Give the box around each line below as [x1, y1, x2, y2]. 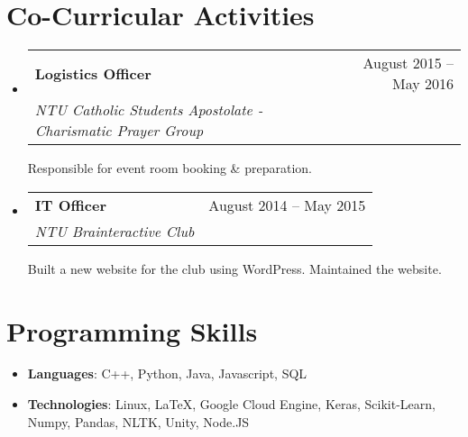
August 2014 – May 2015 [208, 194, 366, 215]
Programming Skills [6, 312, 258, 349]
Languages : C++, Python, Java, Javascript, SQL [27, 364, 307, 383]
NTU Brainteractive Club [34, 220, 195, 241]
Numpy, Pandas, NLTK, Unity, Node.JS [27, 412, 250, 431]
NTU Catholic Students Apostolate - [34, 99, 263, 121]
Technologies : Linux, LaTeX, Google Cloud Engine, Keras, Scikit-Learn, [27, 395, 436, 414]
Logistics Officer [34, 62, 151, 84]
